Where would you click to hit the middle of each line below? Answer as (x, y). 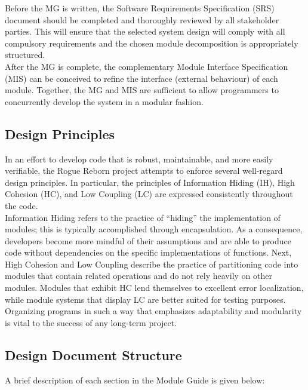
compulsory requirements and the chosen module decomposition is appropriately (152, 43)
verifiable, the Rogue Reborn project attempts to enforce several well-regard (144, 171)
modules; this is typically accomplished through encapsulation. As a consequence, (154, 229)
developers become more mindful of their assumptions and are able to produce (148, 240)
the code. (21, 205)
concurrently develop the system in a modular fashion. (104, 101)
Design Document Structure (93, 354)
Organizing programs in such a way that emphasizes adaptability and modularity (153, 311)
